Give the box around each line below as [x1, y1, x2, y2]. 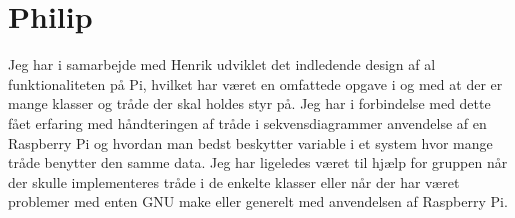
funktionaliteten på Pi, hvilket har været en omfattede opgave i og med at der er [8, 73, 503, 94]
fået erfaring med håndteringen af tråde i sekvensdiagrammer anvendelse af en [8, 112, 487, 133]
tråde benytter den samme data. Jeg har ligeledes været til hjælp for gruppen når [8, 152, 508, 173]
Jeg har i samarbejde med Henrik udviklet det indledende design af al [8, 54, 436, 75]
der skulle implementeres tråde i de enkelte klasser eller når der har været [8, 171, 460, 192]
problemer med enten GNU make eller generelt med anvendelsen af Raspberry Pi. [8, 191, 508, 212]
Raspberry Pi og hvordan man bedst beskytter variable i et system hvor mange [8, 132, 493, 153]
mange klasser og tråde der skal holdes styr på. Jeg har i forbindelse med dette [8, 93, 491, 114]
